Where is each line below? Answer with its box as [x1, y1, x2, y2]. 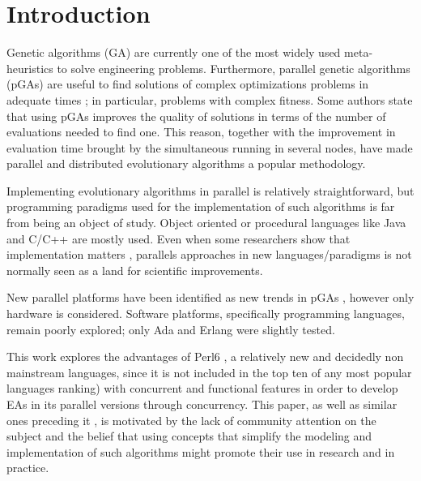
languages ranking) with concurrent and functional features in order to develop [6, 380, 398, 397]
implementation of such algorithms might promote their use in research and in [6, 443, 395, 460]
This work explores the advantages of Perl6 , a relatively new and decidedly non [6, 348, 404, 365]
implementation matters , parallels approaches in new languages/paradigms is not [6, 246, 412, 263]
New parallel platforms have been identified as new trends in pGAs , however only [6, 289, 415, 306]
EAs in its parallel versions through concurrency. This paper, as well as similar [6, 396, 398, 412]
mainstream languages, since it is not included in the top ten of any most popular [6, 363, 412, 380]
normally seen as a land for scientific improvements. [6, 261, 263, 278]
